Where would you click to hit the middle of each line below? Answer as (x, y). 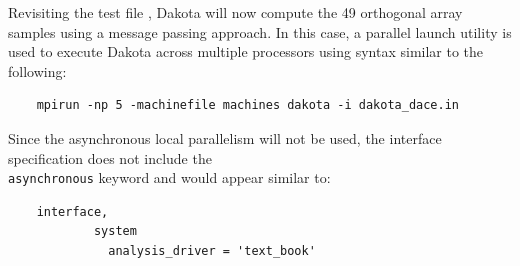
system (115, 231)
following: (37, 70)
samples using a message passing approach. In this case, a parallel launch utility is (260, 31)
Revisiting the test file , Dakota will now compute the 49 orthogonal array (235, 12)
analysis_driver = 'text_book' (212, 251)
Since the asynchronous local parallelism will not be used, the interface (225, 137)
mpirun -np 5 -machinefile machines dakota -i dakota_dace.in (248, 105)
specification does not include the (110, 157)
